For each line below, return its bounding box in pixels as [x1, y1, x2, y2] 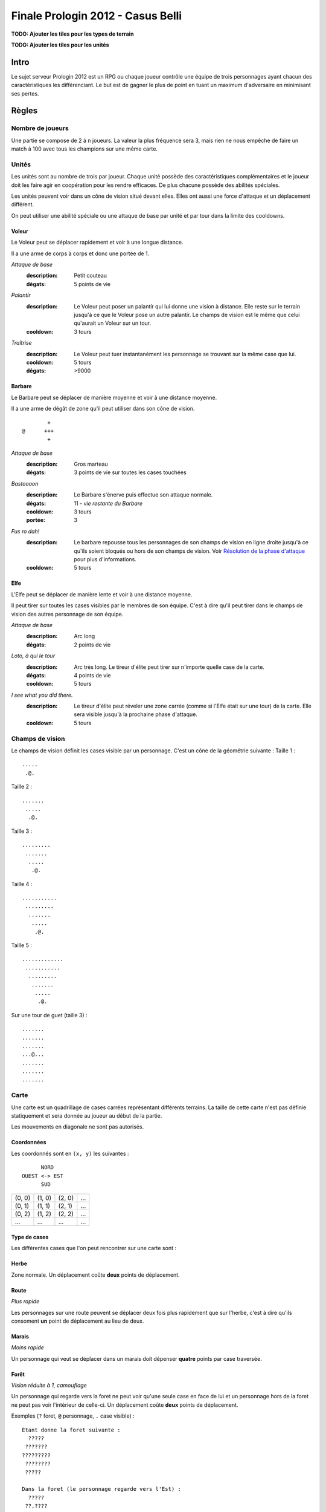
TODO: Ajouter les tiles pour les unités [11, 41, 109, 48]
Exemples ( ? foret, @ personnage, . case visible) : [11, 1412, 135, 1419]
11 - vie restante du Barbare [74, 500, 143, 507]
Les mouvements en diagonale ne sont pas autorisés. [11, 1123, 144, 1130]
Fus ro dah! [11, 527, 40, 535]
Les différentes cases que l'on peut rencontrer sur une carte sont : [11, 1245, 176, 1252]
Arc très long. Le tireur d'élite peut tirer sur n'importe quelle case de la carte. [74, 663, 265, 671]
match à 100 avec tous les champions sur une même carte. [11, 145, 158, 152]
